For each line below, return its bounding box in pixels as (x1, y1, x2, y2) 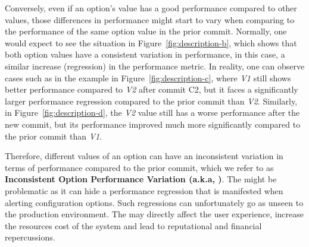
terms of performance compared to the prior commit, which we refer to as (5, 161, 274, 173)
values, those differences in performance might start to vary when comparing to (5, 13, 295, 26)
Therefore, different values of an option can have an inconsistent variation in (5, 150, 283, 162)
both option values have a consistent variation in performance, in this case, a (5, 48, 285, 61)
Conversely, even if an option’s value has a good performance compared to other (5, 2, 297, 14)
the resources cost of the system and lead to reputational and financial (5, 219, 262, 232)
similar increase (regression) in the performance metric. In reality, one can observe (5, 59, 305, 72)
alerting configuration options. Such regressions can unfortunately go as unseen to (5, 196, 304, 208)
